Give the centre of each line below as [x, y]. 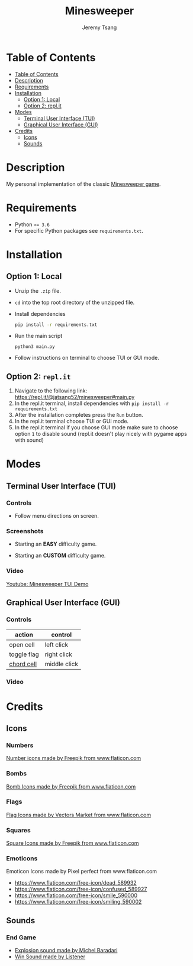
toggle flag [24, 654]
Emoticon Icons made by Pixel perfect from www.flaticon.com [82, 872]
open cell [22, 645]
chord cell [23, 664]
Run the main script [38, 336]
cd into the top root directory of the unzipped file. [75, 302]
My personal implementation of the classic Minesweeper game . [83, 184]
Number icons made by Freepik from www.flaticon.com [74, 758]
